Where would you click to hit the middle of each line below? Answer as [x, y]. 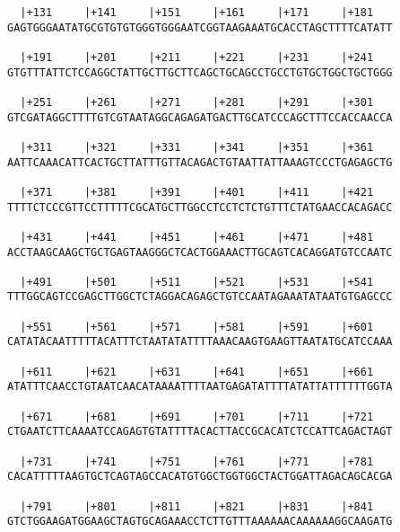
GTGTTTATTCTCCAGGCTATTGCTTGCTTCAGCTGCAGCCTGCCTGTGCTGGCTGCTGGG [200, 72]
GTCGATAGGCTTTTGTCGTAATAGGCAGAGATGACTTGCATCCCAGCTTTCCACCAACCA [200, 117]
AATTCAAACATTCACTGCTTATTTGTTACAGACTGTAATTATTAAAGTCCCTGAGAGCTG [200, 162]
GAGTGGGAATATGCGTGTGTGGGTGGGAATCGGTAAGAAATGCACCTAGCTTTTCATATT [200, 27]
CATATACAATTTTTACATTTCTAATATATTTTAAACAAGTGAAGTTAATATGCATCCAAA [200, 342]
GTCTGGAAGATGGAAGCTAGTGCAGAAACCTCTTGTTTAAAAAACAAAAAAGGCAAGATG [200, 522]
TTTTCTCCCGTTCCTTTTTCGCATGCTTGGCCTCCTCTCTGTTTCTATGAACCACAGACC [200, 207]
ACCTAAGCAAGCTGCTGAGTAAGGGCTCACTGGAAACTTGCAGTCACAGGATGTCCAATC [200, 252]
